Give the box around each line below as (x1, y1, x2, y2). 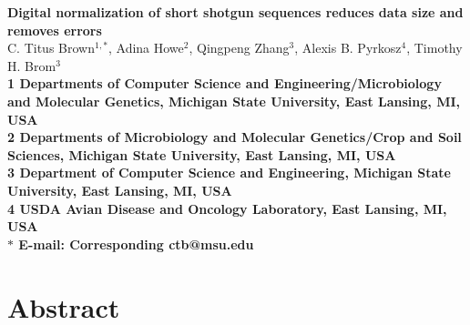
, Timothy (406, 38, 463, 57)
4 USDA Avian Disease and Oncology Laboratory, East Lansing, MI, (7, 198, 447, 218)
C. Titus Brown (7, 38, 95, 57)
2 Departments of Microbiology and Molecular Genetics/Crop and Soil (7, 127, 462, 147)
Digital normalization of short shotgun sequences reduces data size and (7, 3, 464, 21)
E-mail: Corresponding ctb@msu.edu (18, 234, 254, 253)
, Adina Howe (107, 38, 184, 57)
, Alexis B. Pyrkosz (294, 38, 402, 57)
